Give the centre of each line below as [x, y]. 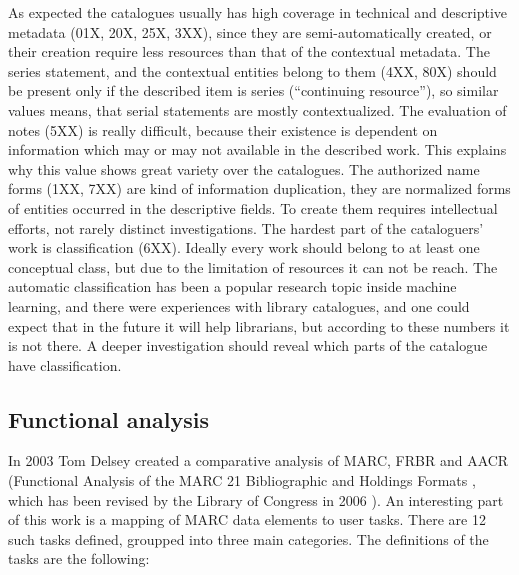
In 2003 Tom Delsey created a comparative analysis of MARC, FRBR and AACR [258, 460]
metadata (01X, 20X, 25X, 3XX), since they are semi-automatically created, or [250, 31]
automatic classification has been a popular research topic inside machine [232, 286]
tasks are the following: [79, 558]
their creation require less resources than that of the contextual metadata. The [249, 51]
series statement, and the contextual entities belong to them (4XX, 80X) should [252, 70]
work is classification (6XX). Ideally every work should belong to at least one [244, 247]
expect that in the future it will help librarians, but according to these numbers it [259, 325]
